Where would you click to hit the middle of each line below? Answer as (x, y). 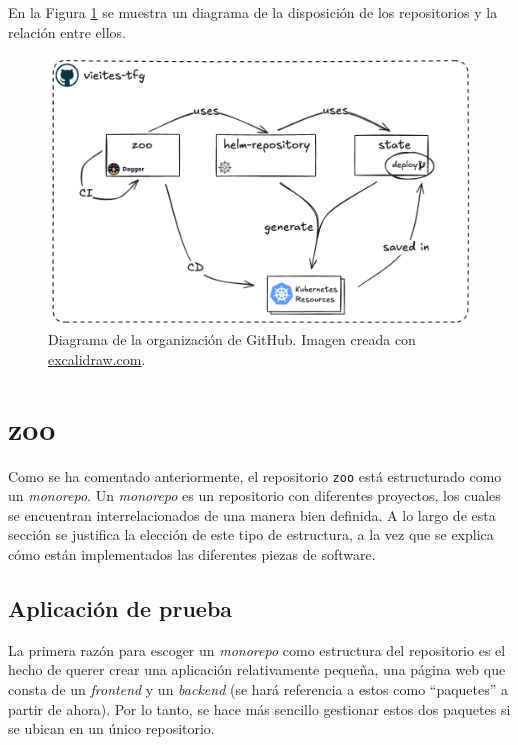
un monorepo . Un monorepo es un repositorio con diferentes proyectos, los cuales (254, 495)
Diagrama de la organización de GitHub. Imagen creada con (232, 339)
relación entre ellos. (67, 31)
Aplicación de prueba (120, 608)
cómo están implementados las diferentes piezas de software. (192, 554)
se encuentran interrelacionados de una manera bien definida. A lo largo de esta (252, 514)
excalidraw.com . (97, 358)
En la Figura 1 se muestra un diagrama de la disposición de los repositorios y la (253, 12)
